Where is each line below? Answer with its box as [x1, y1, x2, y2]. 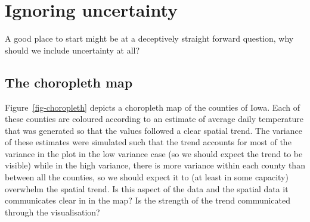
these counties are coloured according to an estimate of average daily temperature [5, 112, 303, 125]
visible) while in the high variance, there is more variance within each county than [5, 159, 305, 171]
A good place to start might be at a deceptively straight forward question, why [5, 32, 294, 45]
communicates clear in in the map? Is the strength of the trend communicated [5, 194, 291, 207]
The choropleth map [5, 73, 133, 91]
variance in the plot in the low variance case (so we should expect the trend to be [5, 147, 303, 160]
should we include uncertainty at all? [5, 43, 140, 56]
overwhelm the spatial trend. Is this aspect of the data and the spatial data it [5, 182, 289, 195]
